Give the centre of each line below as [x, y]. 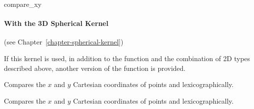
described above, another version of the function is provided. [95, 68]
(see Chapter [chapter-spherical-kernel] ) [64, 42]
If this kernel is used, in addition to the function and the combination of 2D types [127, 58]
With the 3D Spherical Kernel [56, 23]
